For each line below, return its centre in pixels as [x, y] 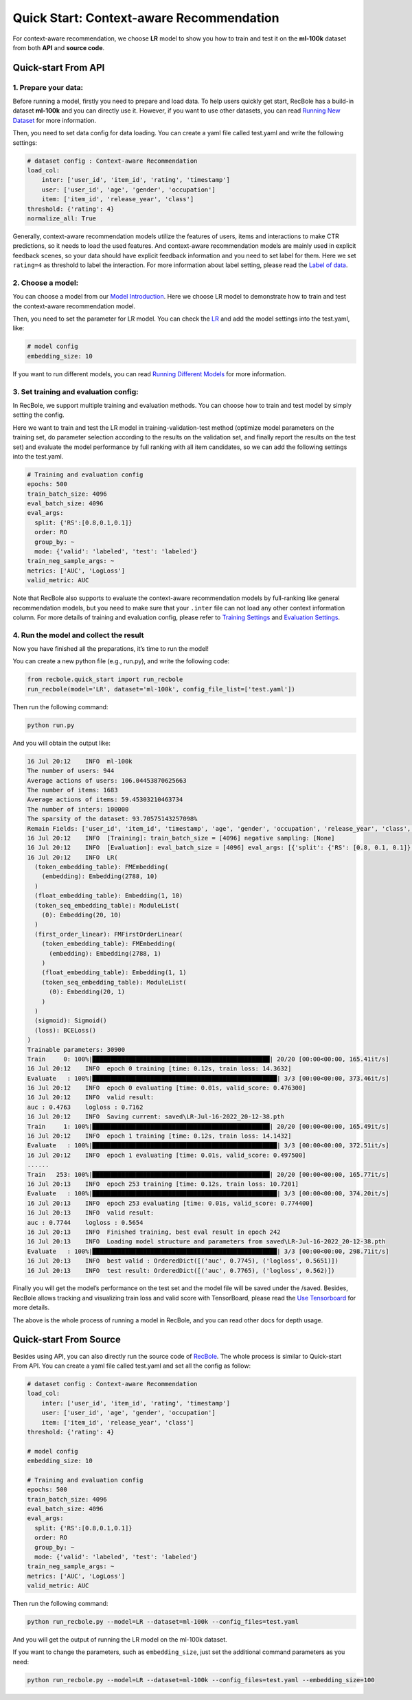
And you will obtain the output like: [62, 743]
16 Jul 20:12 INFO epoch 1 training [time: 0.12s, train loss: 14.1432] [159, 1136]
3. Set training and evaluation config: [76, 391]
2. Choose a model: [46, 283]
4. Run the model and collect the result [78, 635]
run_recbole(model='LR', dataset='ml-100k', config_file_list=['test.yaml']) [161, 689]
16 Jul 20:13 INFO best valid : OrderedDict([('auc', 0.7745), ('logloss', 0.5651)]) [183, 1261]
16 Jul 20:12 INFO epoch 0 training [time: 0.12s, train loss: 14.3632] [159, 1069]
